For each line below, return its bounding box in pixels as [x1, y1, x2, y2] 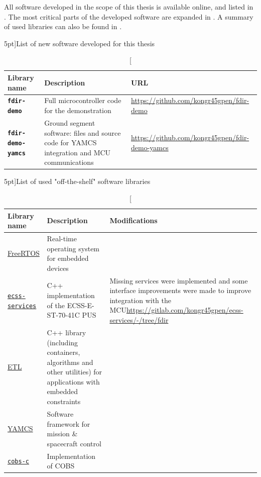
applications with [47, 376, 100, 387]
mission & [47, 428, 78, 439]
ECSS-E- [67, 300, 94, 310]
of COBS [47, 460, 75, 471]
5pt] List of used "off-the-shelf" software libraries [4, 176, 151, 186]
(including [47, 337, 78, 347]
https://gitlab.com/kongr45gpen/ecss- [126, 305, 243, 315]
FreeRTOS [8, 248, 40, 258]
